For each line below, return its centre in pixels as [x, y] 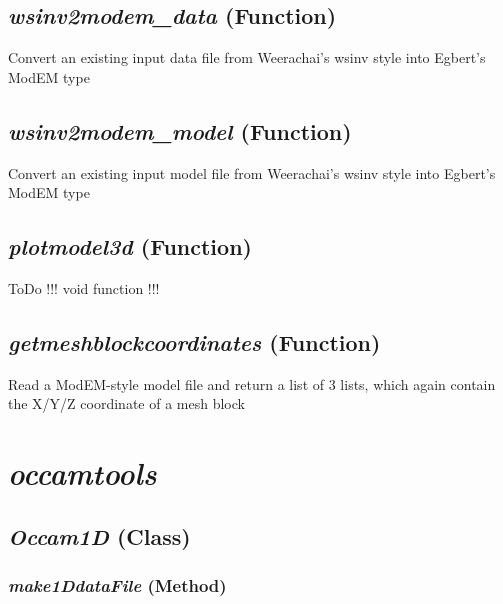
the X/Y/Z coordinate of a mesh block [126, 403]
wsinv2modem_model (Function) [180, 130]
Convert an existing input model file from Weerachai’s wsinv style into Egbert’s [252, 172]
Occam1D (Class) [99, 535]
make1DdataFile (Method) [117, 585]
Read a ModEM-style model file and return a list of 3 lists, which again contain [252, 383]
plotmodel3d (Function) [130, 246]
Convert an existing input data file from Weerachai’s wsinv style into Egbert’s [247, 57]
